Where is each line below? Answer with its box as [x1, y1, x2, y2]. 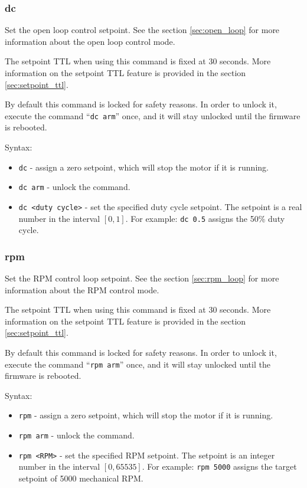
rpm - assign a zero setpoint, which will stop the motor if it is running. [18, 409, 273, 421]
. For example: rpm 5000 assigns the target [142, 460, 297, 473]
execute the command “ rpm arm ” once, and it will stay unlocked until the [5, 358, 270, 370]
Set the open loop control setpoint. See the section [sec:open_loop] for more [5, 24, 280, 36]
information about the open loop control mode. [5, 35, 175, 47]
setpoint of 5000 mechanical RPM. [18, 472, 143, 484]
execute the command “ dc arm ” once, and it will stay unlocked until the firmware [5, 109, 301, 122]
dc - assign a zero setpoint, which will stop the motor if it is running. [18, 161, 269, 173]
